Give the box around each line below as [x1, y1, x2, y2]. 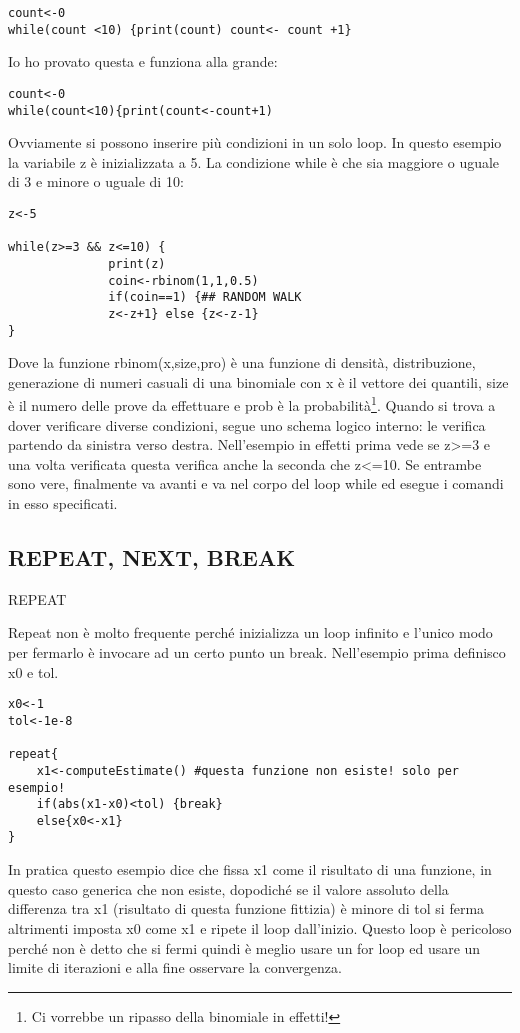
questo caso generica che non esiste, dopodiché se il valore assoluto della [8, 878, 449, 899]
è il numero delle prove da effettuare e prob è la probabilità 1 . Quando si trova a [8, 392, 496, 416]
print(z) [108, 256, 166, 271]
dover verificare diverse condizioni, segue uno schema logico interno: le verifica [8, 414, 486, 435]
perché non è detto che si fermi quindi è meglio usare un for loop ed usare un [8, 937, 481, 958]
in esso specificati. [8, 493, 118, 514]
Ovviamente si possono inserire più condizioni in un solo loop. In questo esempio [8, 132, 502, 153]
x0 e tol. [8, 661, 59, 682]
